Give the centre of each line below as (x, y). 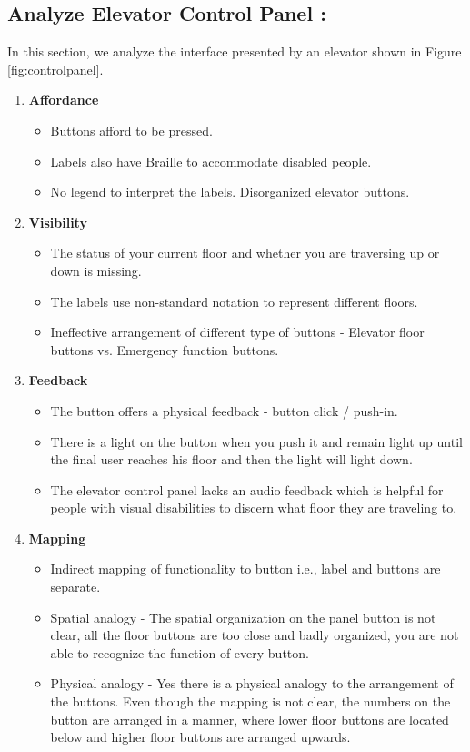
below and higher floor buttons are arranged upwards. (200, 737)
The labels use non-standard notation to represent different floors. (234, 301)
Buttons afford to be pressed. (131, 130)
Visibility (58, 222)
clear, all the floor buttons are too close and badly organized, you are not (255, 635)
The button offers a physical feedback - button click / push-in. (224, 410)
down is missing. (96, 270)
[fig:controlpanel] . (55, 69)
